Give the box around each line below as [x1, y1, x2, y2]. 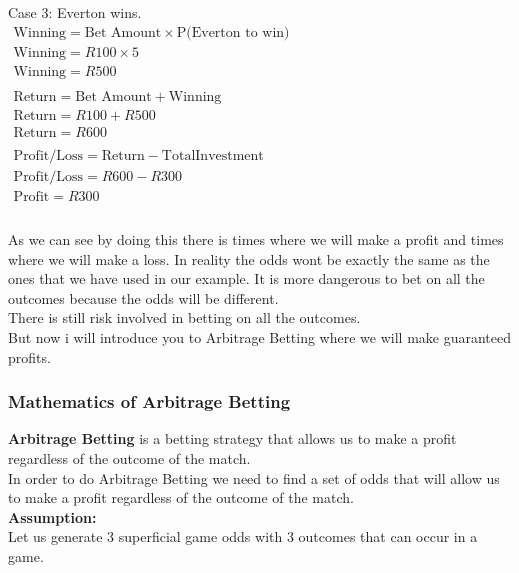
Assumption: [8, 506, 97, 527]
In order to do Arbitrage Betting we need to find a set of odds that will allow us [8, 467, 500, 488]
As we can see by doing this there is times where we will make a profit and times [8, 229, 504, 249]
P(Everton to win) [176, 25, 290, 40]
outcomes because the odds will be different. [8, 287, 279, 308]
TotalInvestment [161, 148, 264, 163]
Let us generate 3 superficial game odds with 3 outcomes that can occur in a [8, 526, 478, 547]
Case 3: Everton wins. [8, 2, 142, 22]
